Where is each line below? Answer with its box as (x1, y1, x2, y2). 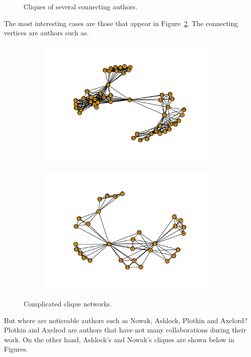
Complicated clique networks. (24, 299, 112, 309)
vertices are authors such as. (4, 27, 89, 38)
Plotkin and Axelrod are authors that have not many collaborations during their (4, 325, 246, 335)
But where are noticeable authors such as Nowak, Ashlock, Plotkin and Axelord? (4, 315, 248, 325)
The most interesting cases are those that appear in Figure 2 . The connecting (4, 18, 238, 28)
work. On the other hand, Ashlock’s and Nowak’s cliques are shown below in (4, 334, 234, 344)
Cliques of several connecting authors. (24, 1, 138, 11)
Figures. (4, 344, 28, 354)
